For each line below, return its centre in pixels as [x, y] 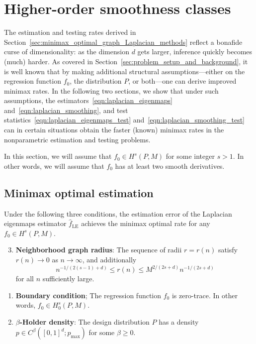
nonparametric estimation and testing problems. [77, 139]
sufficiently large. [68, 279]
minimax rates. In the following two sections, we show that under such [111, 90]
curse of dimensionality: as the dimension [67, 52]
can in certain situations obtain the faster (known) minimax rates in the [114, 130]
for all [25, 279]
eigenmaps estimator [35, 223]
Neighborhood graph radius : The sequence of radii [99, 250]
